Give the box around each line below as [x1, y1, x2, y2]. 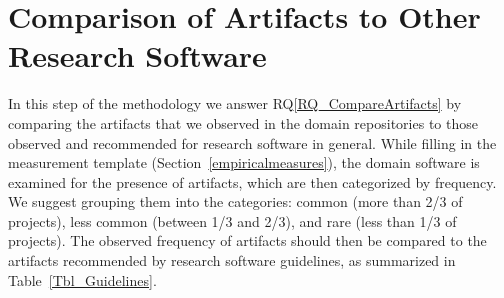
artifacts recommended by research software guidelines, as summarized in [8, 250, 456, 271]
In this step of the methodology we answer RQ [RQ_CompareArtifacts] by [8, 93, 462, 114]
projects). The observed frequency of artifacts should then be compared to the [8, 230, 487, 251]
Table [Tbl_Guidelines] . [8, 269, 157, 290]
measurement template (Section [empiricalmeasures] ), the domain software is [8, 152, 480, 173]
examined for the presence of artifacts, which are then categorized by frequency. [8, 171, 497, 192]
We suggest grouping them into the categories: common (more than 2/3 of [8, 191, 463, 212]
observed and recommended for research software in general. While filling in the [8, 132, 497, 153]
